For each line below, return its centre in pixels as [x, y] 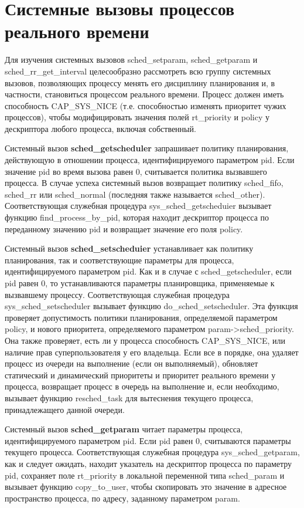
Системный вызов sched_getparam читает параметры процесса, [124, 429]
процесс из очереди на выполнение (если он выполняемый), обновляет [131, 363]
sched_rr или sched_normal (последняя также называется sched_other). [135, 194]
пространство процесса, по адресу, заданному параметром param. [122, 498]
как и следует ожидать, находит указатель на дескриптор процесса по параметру [148, 463]
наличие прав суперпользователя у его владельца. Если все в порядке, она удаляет [152, 352]
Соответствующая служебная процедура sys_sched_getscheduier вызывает [138, 206]
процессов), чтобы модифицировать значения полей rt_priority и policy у [137, 117]
